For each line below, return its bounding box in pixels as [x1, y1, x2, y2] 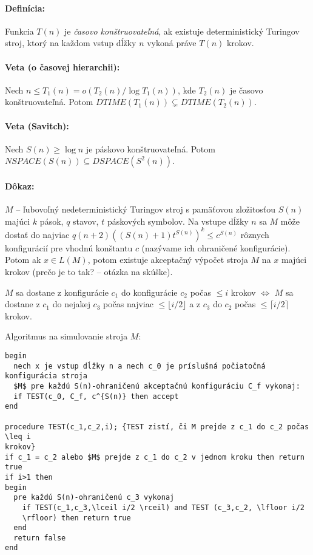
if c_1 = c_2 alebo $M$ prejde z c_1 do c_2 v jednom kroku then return [5, 452, 305, 461]
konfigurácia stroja [5, 372, 88, 381]
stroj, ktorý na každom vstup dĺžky [5, 36, 136, 49]
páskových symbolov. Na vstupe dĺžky [107, 214, 249, 227]
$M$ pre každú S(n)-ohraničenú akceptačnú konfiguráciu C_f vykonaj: [13, 381, 300, 390]
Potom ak [5, 253, 41, 266]
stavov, [73, 214, 99, 227]
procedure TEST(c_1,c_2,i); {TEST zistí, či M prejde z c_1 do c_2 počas [5, 422, 309, 431]
